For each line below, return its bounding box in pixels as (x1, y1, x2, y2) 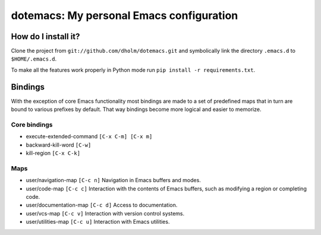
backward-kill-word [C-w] (26, 141, 92, 148)
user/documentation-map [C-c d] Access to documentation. (26, 202, 178, 209)
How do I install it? (11, 31, 80, 42)
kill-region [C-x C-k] (26, 150, 80, 157)
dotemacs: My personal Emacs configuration (11, 9, 238, 22)
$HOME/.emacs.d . (11, 55, 57, 62)
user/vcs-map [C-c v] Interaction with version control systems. (26, 209, 185, 217)
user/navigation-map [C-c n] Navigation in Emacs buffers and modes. (26, 177, 202, 184)
